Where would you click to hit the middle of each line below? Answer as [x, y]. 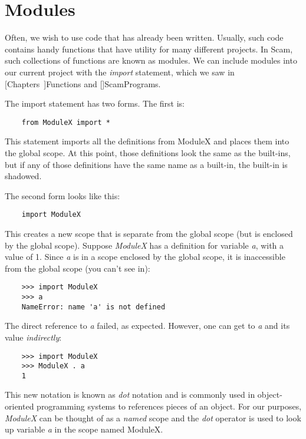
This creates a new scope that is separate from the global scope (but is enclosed [149, 233]
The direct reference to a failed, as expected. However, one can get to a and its [147, 326]
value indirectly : [33, 337]
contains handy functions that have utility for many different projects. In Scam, [149, 49]
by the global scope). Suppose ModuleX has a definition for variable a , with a [144, 245]
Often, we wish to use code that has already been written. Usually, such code [144, 37]
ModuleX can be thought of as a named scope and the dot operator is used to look [153, 417]
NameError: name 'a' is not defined [93, 307]
